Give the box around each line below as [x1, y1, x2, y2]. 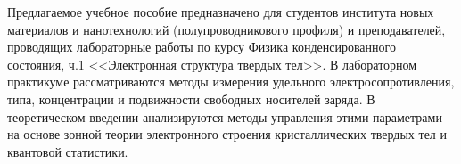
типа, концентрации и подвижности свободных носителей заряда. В [7, 89, 375, 108]
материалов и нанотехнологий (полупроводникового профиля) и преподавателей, [7, 20, 446, 38]
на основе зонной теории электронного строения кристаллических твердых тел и [7, 125, 447, 143]
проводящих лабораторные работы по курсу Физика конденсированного [7, 37, 396, 56]
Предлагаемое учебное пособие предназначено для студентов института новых [7, 3, 434, 20]
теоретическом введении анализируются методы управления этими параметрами [7, 107, 442, 126]
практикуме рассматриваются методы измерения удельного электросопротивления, [7, 72, 455, 91]
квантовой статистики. [7, 142, 128, 160]
